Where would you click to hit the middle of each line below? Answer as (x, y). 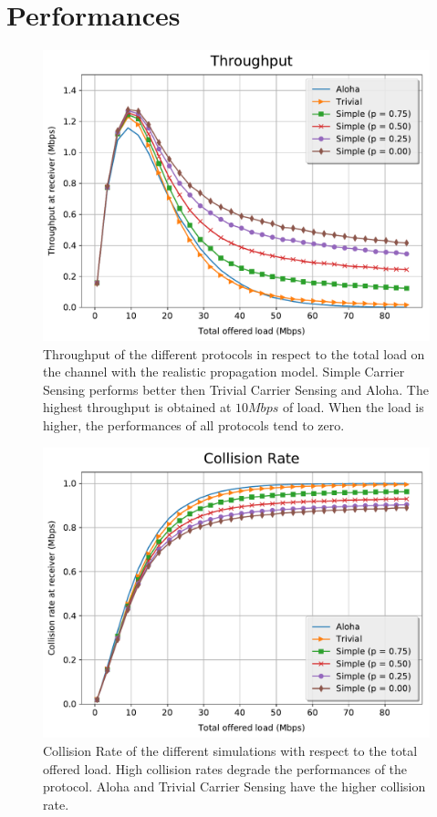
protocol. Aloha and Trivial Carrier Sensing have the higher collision (234, 786)
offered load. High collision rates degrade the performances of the (225, 768)
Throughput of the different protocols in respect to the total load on (234, 353)
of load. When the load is (353, 407)
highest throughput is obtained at (137, 407)
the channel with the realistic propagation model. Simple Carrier (224, 372)
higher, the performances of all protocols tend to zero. (194, 424)
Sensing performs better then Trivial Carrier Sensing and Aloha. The (236, 389)
